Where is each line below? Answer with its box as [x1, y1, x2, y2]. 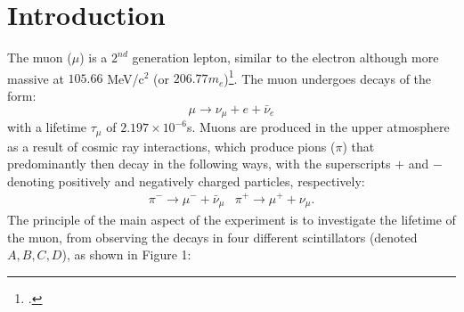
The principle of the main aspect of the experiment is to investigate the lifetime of [7, 210, 456, 229]
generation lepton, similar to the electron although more [132, 48, 439, 67]
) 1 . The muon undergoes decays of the [224, 66, 432, 87]
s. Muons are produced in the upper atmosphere [186, 118, 450, 136]
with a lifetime [7, 118, 87, 136]
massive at [7, 69, 64, 87]
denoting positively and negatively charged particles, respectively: [7, 171, 365, 190]
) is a [79, 48, 108, 67]
